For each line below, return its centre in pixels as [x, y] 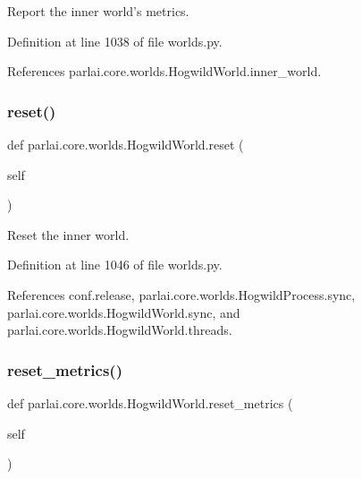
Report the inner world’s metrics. [98, 11]
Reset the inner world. [68, 234]
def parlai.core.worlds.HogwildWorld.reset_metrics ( [150, 402]
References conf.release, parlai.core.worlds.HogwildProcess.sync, [181, 294]
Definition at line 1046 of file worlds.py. [115, 265]
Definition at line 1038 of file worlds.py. [115, 41]
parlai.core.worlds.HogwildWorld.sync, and [124, 312]
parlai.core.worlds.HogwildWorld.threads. [120, 330]
